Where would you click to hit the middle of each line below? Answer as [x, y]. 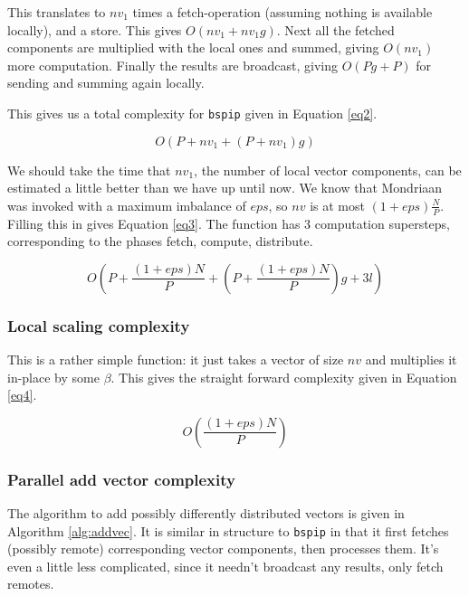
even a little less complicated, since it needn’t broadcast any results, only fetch [225, 566]
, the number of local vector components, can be [328, 170]
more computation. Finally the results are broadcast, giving [172, 65]
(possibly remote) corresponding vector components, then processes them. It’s [223, 549]
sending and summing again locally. [106, 83]
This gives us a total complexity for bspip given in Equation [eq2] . [192, 113]
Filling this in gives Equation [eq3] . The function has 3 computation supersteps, [229, 223]
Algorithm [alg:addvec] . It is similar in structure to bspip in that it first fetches [228, 530]
